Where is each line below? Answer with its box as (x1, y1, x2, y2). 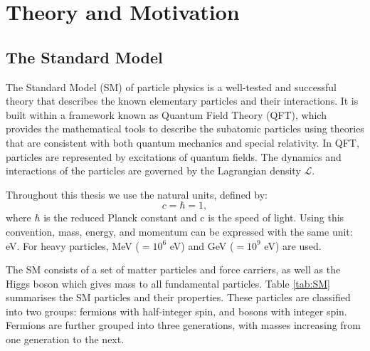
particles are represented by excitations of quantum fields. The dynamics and (6, 149, 342, 164)
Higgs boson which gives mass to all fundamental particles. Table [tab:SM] (6, 276, 330, 290)
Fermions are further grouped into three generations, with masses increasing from (6, 318, 361, 332)
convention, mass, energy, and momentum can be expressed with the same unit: (6, 224, 353, 239)
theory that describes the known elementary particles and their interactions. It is (6, 93, 359, 108)
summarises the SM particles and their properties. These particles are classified (6, 290, 351, 305)
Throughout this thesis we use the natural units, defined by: (6, 187, 268, 201)
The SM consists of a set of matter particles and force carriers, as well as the (6, 262, 341, 277)
